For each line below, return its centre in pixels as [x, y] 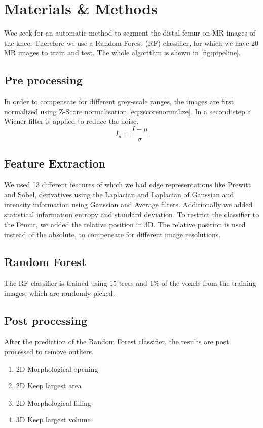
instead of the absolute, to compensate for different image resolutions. [112, 234]
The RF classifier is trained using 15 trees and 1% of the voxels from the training [130, 283]
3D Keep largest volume [53, 420]
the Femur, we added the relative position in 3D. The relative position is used [125, 224]
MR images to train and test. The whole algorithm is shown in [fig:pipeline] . [122, 53]
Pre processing [43, 80]
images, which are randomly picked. [60, 293]
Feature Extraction [55, 163]
